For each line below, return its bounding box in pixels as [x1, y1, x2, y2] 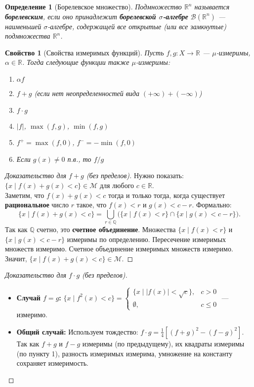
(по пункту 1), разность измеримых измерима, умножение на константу [16, 348, 233, 358]
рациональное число [5, 199, 69, 210]
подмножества [5, 31, 50, 41]
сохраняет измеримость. [16, 358, 89, 368]
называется [194, 1, 230, 11]
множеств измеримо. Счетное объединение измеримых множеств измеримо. [5, 243, 233, 254]
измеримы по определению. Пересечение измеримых [67, 234, 226, 244]
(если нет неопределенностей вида [34, 88, 139, 98]
